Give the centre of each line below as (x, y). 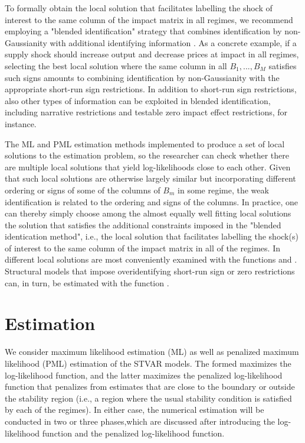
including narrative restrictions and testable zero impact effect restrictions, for (146, 112)
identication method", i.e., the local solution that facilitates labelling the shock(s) (152, 236)
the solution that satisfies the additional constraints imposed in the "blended (143, 224)
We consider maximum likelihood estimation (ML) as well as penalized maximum (152, 352)
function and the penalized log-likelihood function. (133, 433)
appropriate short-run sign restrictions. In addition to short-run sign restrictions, (151, 89)
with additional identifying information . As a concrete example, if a (173, 42)
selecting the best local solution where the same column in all (116, 65)
